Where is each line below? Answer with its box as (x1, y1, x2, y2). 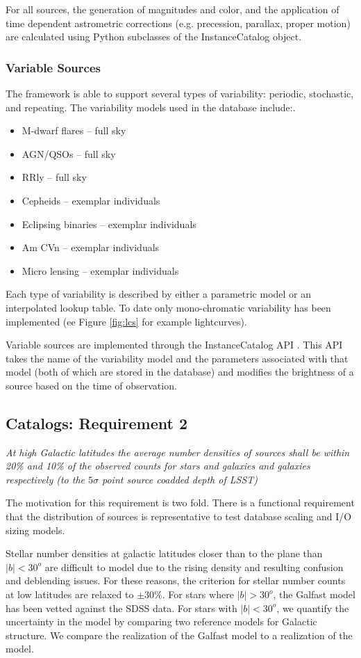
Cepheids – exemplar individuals (22, 193, 160, 207)
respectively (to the (6, 472, 85, 486)
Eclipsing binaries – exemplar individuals (22, 216, 196, 231)
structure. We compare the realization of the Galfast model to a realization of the (6, 627, 353, 642)
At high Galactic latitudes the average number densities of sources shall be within (6, 444, 350, 459)
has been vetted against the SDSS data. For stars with (6, 600, 237, 615)
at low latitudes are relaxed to (6, 587, 134, 602)
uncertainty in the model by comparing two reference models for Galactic (6, 614, 317, 629)
